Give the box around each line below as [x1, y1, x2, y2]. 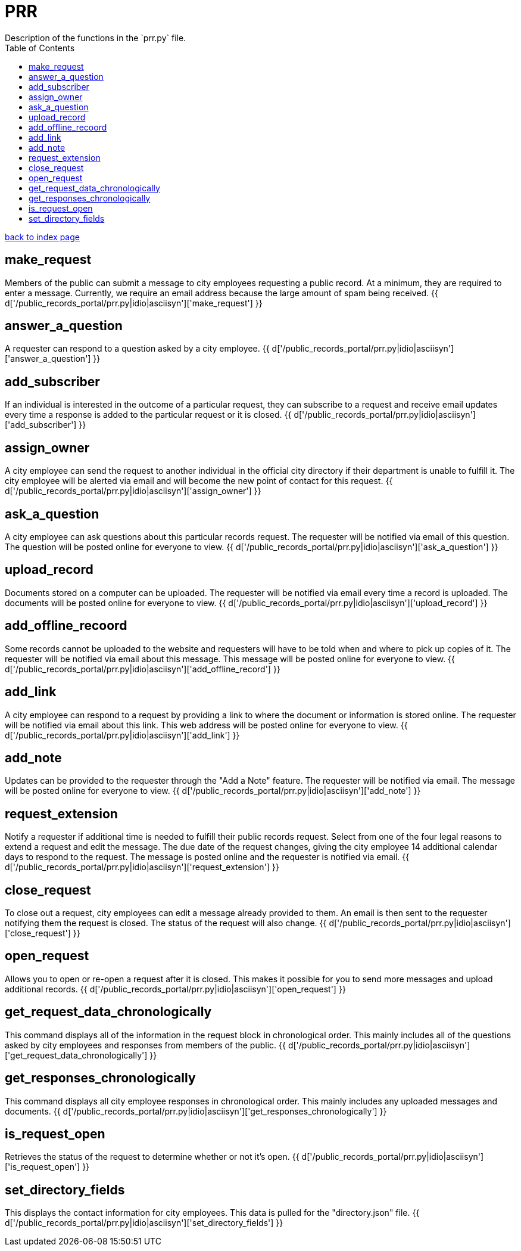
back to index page [5, 231, 80, 242]
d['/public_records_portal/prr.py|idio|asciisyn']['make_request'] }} [5, 297, 263, 308]
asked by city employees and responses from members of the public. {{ [5, 1039, 286, 1050]
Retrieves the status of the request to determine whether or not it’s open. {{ [5, 1151, 300, 1162]
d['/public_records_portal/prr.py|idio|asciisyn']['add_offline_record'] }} [5, 663, 280, 674]
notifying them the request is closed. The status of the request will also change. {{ [5, 918, 327, 929]
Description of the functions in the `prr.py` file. [5, 32, 186, 43]
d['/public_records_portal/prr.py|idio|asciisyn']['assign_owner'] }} [5, 486, 261, 496]
